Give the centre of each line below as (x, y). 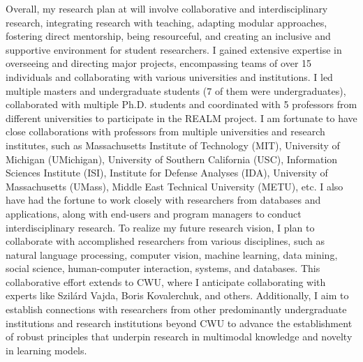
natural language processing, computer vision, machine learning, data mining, (172, 254)
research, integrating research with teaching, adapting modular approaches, (166, 22)
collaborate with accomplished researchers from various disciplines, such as (165, 241)
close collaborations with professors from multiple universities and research (165, 131)
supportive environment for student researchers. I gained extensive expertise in (174, 49)
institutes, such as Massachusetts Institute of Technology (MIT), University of (173, 145)
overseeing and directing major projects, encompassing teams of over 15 (159, 63)
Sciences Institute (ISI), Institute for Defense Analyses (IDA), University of (167, 173)
